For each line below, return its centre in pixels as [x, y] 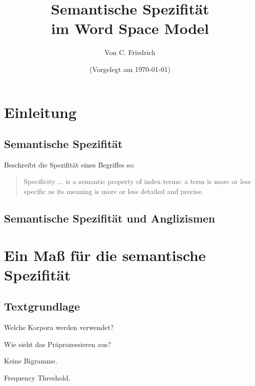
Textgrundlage [42, 306]
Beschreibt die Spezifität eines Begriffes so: [69, 164]
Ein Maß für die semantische [105, 255]
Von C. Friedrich [130, 52]
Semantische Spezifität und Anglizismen [110, 218]
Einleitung [40, 112]
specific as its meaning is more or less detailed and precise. [113, 191]
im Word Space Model [130, 28]
